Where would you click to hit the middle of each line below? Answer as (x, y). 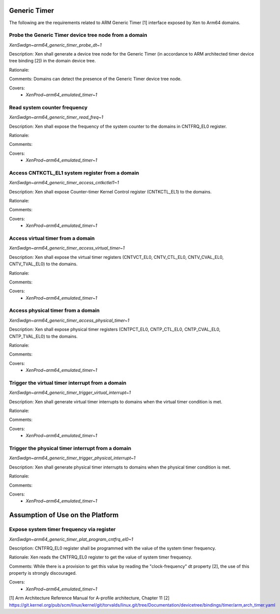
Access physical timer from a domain (55, 310)
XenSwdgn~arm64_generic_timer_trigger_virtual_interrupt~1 (70, 392)
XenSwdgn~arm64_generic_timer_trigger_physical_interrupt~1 (72, 458)
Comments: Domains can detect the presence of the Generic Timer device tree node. (95, 79)
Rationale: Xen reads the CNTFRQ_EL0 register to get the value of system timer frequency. (101, 557)
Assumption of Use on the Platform (64, 515)
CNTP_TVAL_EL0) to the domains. (43, 336)
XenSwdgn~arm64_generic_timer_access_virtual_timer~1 (67, 248)
